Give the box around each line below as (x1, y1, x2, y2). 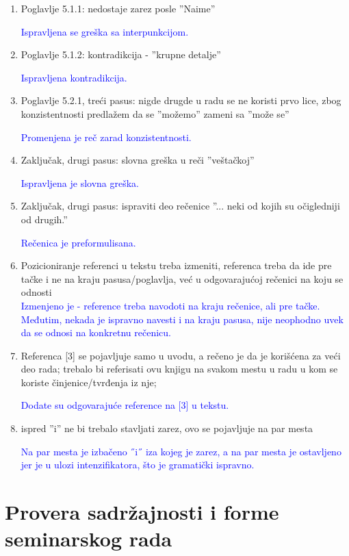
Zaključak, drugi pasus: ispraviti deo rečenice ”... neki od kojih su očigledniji (21, 199, 340, 213)
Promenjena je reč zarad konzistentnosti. (21, 129, 192, 144)
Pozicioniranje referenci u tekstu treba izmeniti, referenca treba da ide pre (21, 258, 332, 273)
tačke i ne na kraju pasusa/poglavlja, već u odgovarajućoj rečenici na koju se (21, 271, 344, 286)
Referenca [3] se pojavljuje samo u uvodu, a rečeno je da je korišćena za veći (21, 348, 341, 362)
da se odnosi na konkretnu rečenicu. (21, 325, 171, 340)
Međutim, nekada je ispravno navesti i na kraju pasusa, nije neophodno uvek (21, 312, 344, 326)
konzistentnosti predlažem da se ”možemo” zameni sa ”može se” (21, 106, 289, 121)
